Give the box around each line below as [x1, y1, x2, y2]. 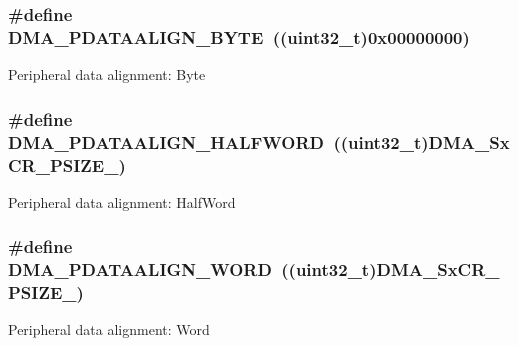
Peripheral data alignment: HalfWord [8, 191, 236, 212]
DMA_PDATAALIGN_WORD [8, 257, 272, 282]
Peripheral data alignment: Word [8, 319, 210, 340]
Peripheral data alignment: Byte [8, 64, 206, 85]
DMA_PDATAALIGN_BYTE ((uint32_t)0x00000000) [8, 24, 470, 49]
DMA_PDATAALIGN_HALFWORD [8, 129, 324, 154]
